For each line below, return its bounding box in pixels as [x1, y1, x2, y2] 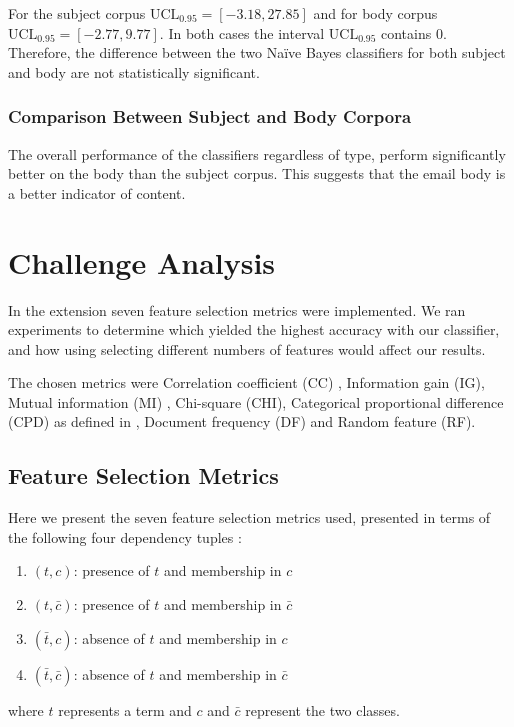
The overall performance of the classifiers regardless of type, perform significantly [8, 143, 506, 164]
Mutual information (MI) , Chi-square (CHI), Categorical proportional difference [8, 391, 504, 412]
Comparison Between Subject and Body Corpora [8, 104, 412, 129]
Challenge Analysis [8, 241, 276, 282]
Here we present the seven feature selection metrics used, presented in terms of [8, 507, 491, 528]
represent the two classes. [245, 699, 400, 720]
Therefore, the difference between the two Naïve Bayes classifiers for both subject [8, 42, 506, 63]
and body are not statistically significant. [8, 61, 260, 82]
